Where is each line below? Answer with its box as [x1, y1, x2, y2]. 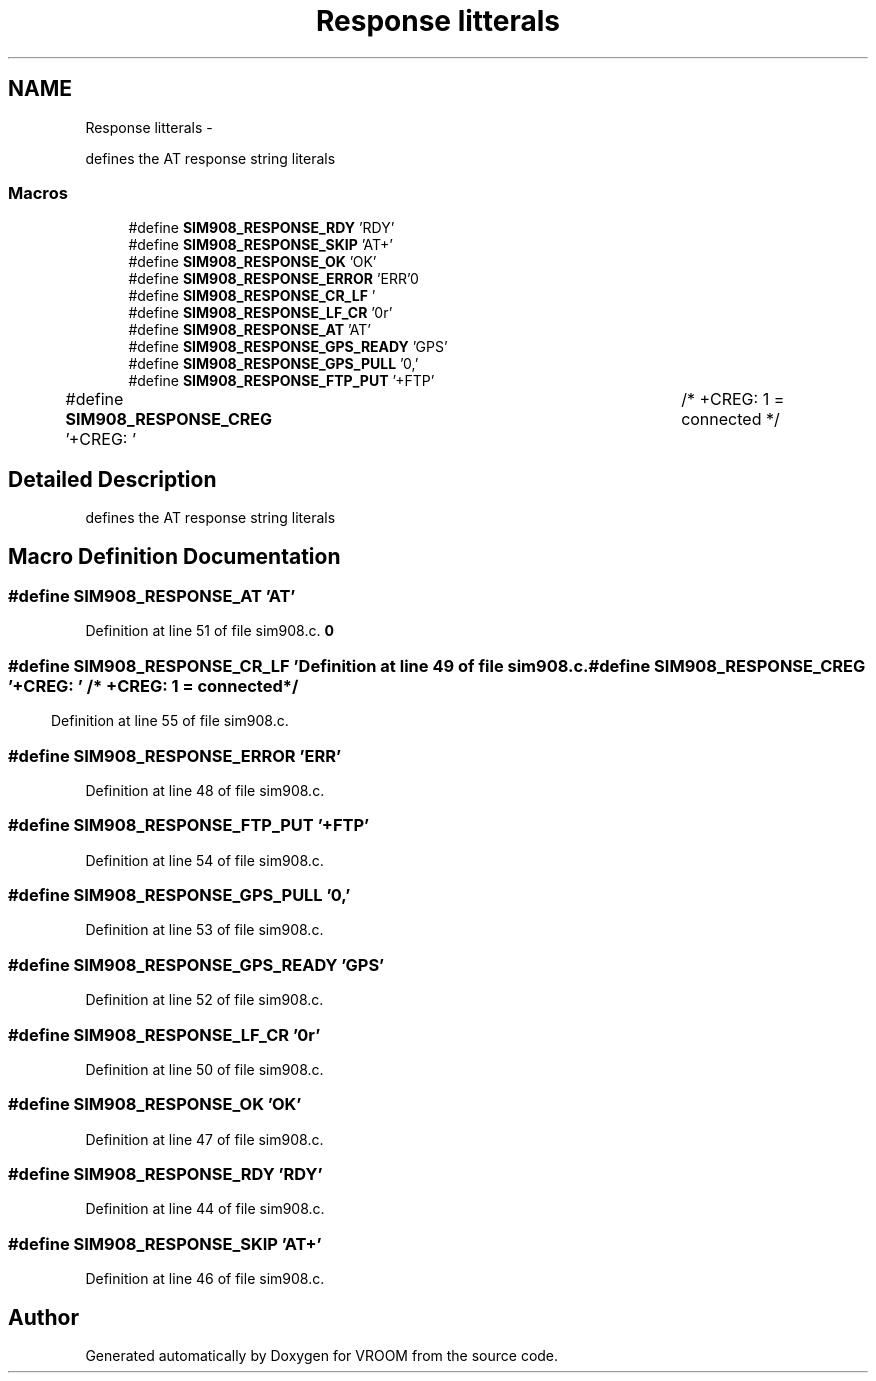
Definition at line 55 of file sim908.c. [51, 712, 289, 730]
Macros [8, 182, 68, 203]
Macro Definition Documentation [8, 543, 341, 569]
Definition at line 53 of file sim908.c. [85, 921, 324, 939]
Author [8, 1304, 79, 1330]
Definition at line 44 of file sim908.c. [85, 1200, 325, 1218]
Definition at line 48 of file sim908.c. [85, 781, 325, 799]
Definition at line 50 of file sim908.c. [85, 1060, 324, 1078]
